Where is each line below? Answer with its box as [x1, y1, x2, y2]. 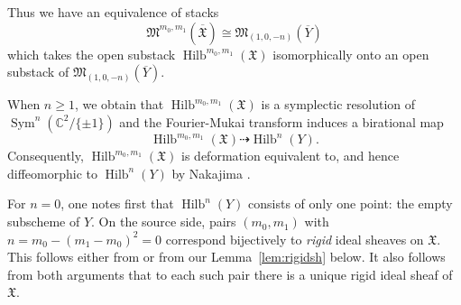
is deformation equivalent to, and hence [181, 146, 400, 165]
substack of [7, 62, 69, 81]
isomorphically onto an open [272, 44, 429, 63]
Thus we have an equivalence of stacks [7, 3, 219, 21]
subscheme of [7, 212, 80, 231]
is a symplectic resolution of [261, 95, 416, 114]
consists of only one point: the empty [248, 194, 453, 213]
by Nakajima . [171, 163, 251, 182]
